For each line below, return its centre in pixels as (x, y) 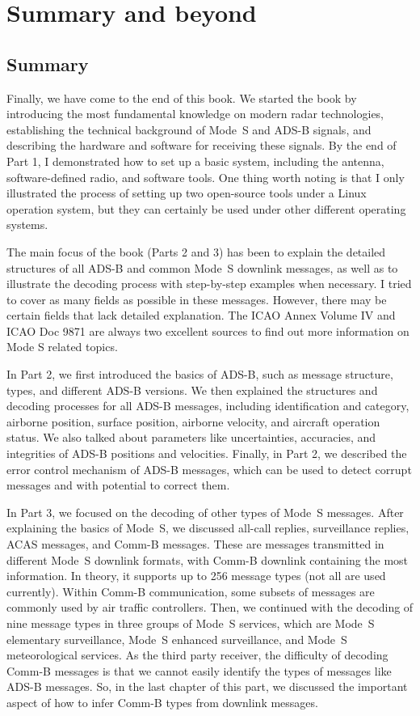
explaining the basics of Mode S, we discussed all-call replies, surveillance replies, (208, 528)
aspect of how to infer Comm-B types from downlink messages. (162, 702)
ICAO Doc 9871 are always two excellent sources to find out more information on (208, 330)
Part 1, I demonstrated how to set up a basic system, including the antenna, (195, 161)
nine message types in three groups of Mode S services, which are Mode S (191, 623)
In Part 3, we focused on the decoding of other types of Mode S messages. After (205, 512)
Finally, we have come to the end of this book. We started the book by (182, 97)
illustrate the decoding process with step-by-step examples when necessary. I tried (209, 284)
